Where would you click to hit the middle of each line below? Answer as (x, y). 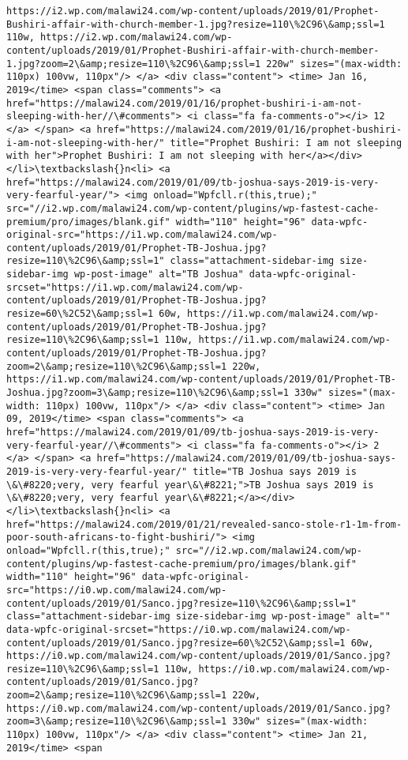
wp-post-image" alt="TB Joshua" (159, 275)
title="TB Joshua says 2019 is (275, 471)
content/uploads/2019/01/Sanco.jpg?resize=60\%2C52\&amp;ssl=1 (176, 643)
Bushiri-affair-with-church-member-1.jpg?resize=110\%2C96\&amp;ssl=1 (196, 24)
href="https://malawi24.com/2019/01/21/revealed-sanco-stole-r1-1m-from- (204, 524)
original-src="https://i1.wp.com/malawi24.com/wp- (142, 235)
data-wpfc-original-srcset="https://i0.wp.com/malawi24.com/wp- (179, 629)
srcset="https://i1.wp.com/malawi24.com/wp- (125, 287)
